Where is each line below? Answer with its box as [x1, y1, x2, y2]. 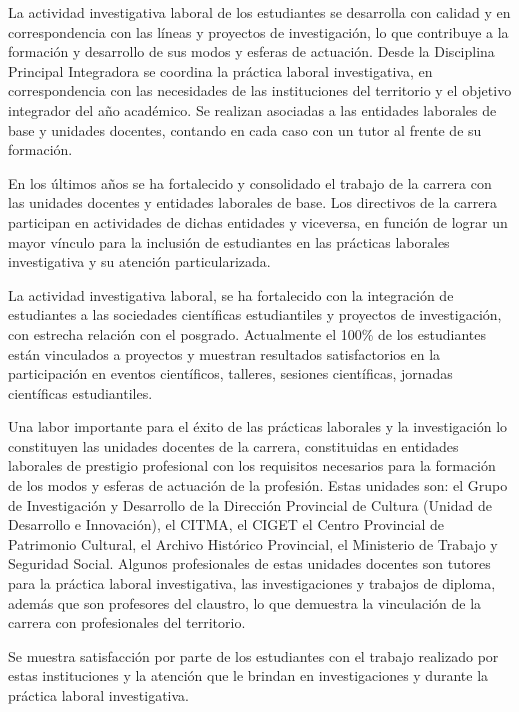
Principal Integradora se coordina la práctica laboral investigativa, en [8, 60, 433, 81]
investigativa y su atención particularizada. [8, 251, 271, 272]
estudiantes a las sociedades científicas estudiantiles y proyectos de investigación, [8, 304, 502, 325]
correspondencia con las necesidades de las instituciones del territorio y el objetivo [8, 80, 512, 101]
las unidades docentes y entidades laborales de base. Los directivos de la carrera [8, 192, 498, 213]
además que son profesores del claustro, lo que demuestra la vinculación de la [8, 592, 482, 613]
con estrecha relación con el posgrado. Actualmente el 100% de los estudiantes [8, 323, 486, 344]
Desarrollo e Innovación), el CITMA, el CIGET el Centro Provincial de [8, 514, 445, 535]
